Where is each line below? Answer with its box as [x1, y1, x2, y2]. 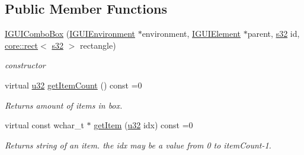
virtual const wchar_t [5, 119, 84, 131]
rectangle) [79, 39, 116, 51]
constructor [5, 59, 46, 71]
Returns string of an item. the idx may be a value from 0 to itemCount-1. [5, 138, 271, 151]
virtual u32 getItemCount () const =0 [5, 78, 142, 91]
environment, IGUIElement [142, 27, 241, 40]
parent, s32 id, [247, 27, 300, 40]
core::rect [5, 39, 39, 51]
